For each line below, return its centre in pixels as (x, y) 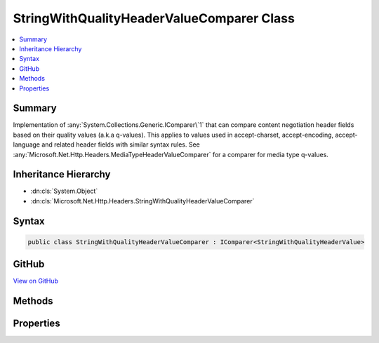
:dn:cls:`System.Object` (64, 191)
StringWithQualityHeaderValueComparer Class (154, 18)
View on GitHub (36, 281)
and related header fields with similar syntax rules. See (120, 144)
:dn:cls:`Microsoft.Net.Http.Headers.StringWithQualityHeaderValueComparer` (142, 201)
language (26, 144)
